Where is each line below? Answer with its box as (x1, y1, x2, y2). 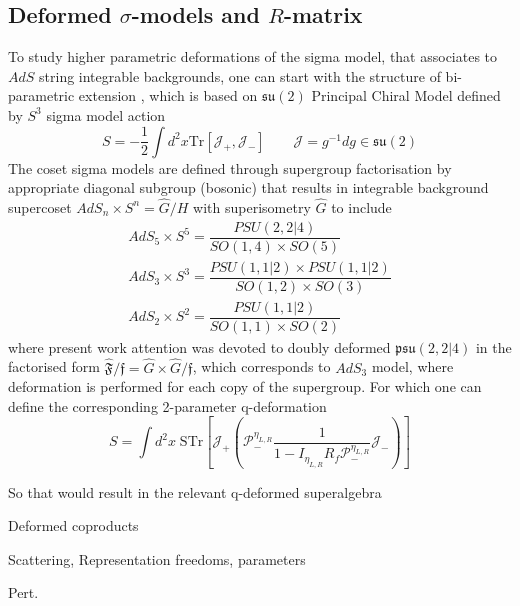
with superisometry (193, 196, 311, 217)
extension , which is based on (78, 85, 258, 106)
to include (331, 196, 392, 217)
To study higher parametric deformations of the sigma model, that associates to (8, 46, 498, 67)
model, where (371, 356, 454, 377)
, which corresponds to (192, 356, 331, 377)
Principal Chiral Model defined (311, 85, 501, 106)
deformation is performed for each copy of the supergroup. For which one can (8, 376, 482, 397)
